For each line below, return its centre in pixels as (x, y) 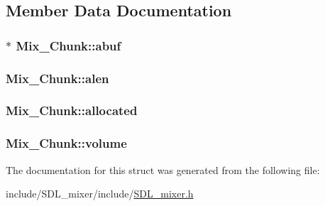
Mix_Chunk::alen (57, 78)
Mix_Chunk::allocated (72, 110)
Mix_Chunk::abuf (68, 45)
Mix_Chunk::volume (66, 143)
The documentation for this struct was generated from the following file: (163, 169)
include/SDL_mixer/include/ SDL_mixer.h (100, 194)
